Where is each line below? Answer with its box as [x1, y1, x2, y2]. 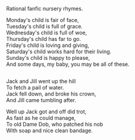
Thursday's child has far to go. [6, 36, 81, 42]
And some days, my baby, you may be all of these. [6, 61, 130, 68]
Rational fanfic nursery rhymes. [6, 5, 83, 12]
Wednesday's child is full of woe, [6, 29, 87, 36]
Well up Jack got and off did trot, [6, 108, 87, 115]
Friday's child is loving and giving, [6, 42, 89, 49]
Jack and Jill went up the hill [6, 78, 76, 85]
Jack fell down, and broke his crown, [6, 90, 96, 97]
